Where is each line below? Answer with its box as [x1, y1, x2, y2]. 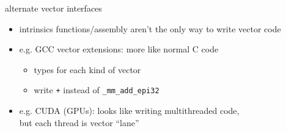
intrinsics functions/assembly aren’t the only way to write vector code [19, 22, 281, 35]
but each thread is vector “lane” [19, 116, 139, 129]
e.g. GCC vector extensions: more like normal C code [19, 43, 219, 55]
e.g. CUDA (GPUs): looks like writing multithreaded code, [19, 104, 240, 117]
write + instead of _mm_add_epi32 [34, 83, 159, 96]
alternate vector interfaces [5, 2, 102, 14]
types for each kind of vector [34, 63, 141, 76]
